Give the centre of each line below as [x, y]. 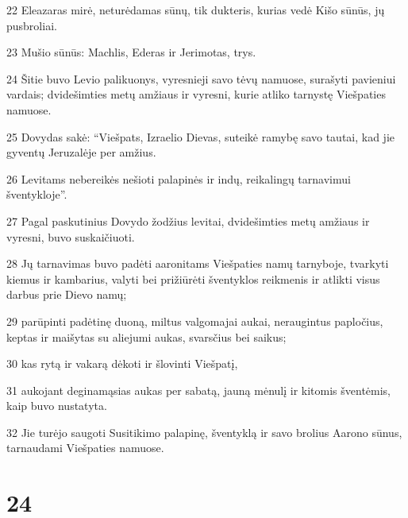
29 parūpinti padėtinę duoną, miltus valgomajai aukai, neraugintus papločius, [195, 321]
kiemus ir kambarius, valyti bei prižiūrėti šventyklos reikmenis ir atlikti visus [193, 278]
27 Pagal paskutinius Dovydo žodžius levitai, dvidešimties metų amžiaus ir [188, 220]
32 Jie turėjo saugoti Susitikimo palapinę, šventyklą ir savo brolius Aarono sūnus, [204, 432]
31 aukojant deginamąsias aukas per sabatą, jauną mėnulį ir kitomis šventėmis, [199, 390]
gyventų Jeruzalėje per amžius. [81, 152]
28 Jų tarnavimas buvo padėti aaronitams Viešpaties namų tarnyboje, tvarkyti [198, 263]
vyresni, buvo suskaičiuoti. [71, 236]
